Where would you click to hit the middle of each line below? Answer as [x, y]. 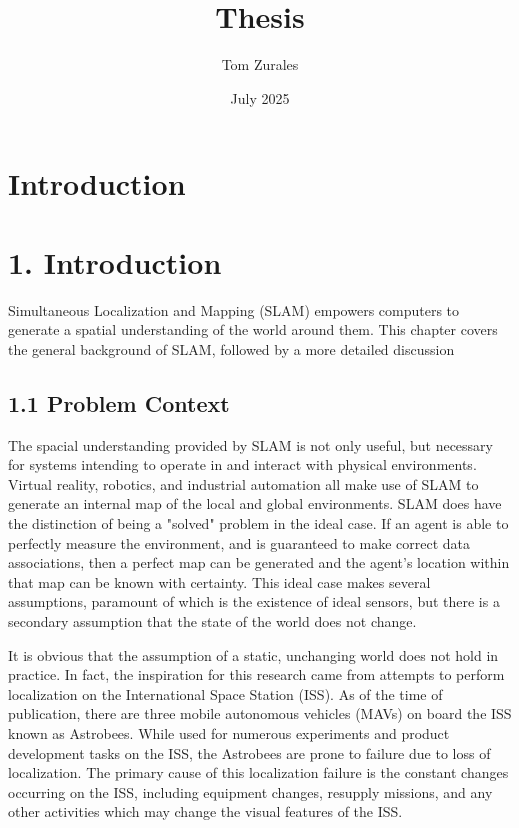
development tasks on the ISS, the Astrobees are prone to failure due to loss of [249, 752]
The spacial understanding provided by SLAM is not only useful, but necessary [250, 444]
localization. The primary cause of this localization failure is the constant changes [258, 772]
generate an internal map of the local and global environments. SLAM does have [255, 503]
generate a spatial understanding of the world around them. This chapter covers [253, 329]
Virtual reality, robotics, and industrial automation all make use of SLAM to [243, 483]
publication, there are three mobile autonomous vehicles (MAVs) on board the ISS [260, 713]
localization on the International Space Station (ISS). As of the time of [225, 693]
